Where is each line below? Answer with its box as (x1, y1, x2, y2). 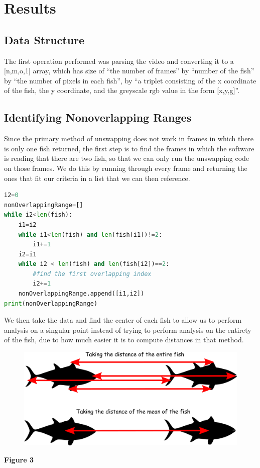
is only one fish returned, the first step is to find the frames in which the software (4, 143, 254, 153)
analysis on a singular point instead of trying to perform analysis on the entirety (4, 324, 251, 335)
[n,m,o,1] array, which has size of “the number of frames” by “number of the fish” (4, 65, 254, 76)
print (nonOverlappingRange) (4, 300, 98, 307)
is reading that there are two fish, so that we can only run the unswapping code (4, 153, 249, 163)
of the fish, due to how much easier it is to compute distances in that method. (4, 334, 244, 345)
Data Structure (4, 32, 85, 47)
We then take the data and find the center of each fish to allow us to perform (4, 315, 242, 325)
